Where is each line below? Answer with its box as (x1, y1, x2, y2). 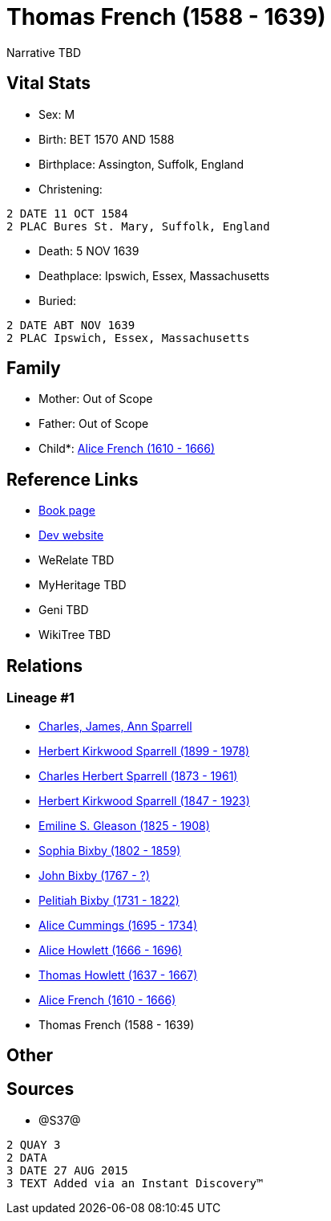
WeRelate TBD (38, 553, 115, 568)
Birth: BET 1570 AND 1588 (38, 132, 175, 146)
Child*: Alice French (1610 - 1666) (38, 442, 216, 456)
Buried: (38, 293, 77, 307)
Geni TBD (38, 603, 89, 617)
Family (6, 358, 61, 379)
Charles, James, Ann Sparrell (38, 718, 192, 733)
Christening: (38, 181, 103, 196)
